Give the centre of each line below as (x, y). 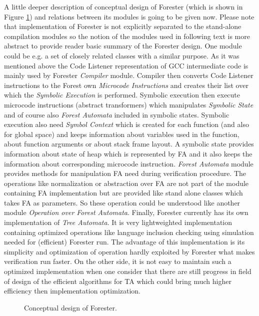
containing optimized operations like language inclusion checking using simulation (129, 232)
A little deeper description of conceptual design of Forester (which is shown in (123, 6)
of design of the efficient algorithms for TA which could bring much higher (118, 281)
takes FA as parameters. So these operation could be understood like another (122, 202)
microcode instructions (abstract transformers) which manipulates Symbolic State (129, 104)
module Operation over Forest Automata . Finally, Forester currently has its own (126, 212)
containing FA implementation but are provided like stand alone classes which (123, 193)
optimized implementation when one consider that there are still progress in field (128, 271)
